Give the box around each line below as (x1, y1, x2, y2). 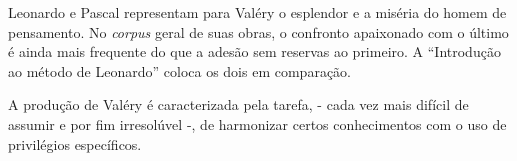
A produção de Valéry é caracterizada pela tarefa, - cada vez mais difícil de (8, 94, 469, 115)
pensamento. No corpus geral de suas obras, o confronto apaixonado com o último (8, 21, 509, 42)
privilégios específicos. (8, 133, 142, 154)
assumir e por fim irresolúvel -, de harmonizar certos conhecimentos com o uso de (8, 113, 507, 134)
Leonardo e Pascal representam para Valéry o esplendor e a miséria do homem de (8, 2, 507, 22)
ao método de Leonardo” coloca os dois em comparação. (8, 60, 351, 81)
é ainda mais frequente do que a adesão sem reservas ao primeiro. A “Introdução (8, 41, 501, 62)
